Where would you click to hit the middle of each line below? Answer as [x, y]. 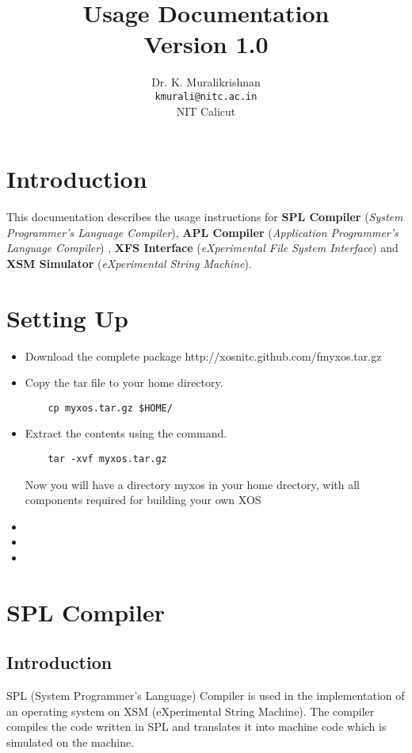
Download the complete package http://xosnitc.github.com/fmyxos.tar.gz [203, 355]
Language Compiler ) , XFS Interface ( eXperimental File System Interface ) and [202, 248]
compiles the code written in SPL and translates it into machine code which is [196, 726]
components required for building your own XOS [143, 500]
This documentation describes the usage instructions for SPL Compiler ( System [205, 217]
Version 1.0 [206, 44]
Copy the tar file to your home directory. [124, 382]
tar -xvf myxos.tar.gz [107, 459]
